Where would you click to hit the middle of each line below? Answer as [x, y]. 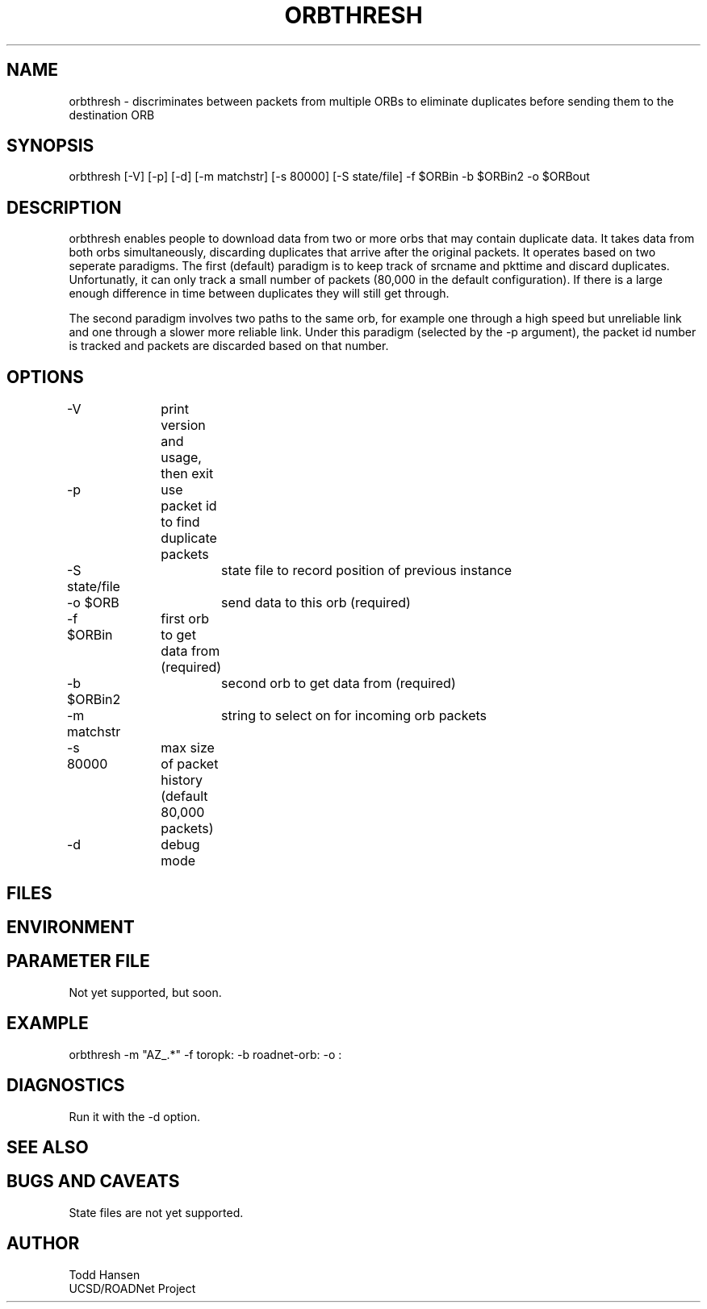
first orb [185, 619]
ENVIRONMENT [71, 927]
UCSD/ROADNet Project [132, 1288]
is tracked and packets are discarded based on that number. [229, 346]
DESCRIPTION [64, 207]
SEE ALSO [48, 1147]
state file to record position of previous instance [367, 571]
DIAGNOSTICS [66, 1086]
